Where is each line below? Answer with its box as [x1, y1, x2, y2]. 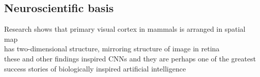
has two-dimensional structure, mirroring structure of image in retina [4, 43, 220, 54]
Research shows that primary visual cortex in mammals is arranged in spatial [4, 24, 246, 34]
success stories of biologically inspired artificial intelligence [4, 63, 186, 73]
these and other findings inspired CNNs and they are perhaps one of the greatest [4, 53, 256, 63]
